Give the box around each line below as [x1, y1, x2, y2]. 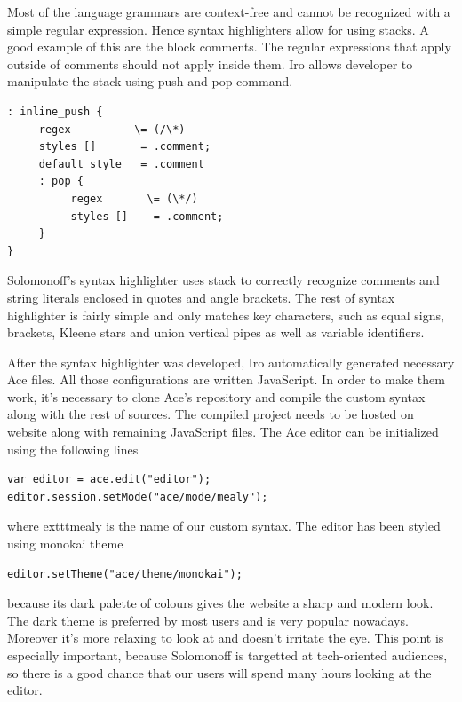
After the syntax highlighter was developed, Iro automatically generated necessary [7, 352, 455, 371]
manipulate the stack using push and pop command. [7, 72, 293, 91]
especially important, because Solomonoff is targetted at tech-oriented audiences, [7, 646, 448, 664]
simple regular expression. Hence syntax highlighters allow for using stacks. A [7, 20, 429, 38]
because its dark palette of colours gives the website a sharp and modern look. [7, 594, 434, 612]
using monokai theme [7, 534, 123, 553]
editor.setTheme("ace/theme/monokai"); [7, 567, 243, 580]
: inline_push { [7, 105, 103, 118]
